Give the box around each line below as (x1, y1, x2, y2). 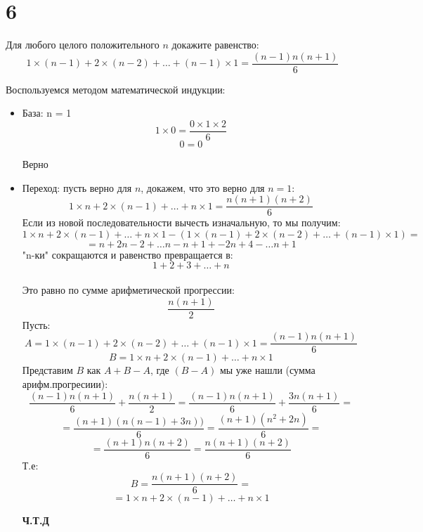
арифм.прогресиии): (22, 376, 108, 391)
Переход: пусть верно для (22, 180, 132, 195)
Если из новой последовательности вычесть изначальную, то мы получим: (22, 215, 341, 230)
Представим (22, 363, 73, 377)
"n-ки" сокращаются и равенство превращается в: (22, 247, 233, 261)
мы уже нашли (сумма (219, 363, 315, 377)
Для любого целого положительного (6, 37, 160, 52)
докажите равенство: (171, 37, 259, 52)
